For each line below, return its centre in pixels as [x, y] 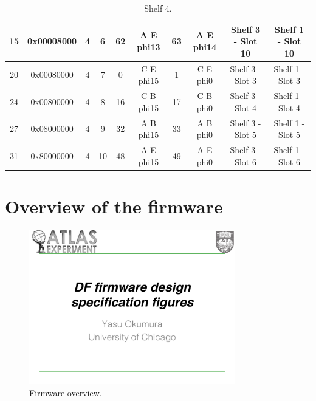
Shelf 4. [158, 8]
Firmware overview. [66, 392]
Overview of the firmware [114, 206]
